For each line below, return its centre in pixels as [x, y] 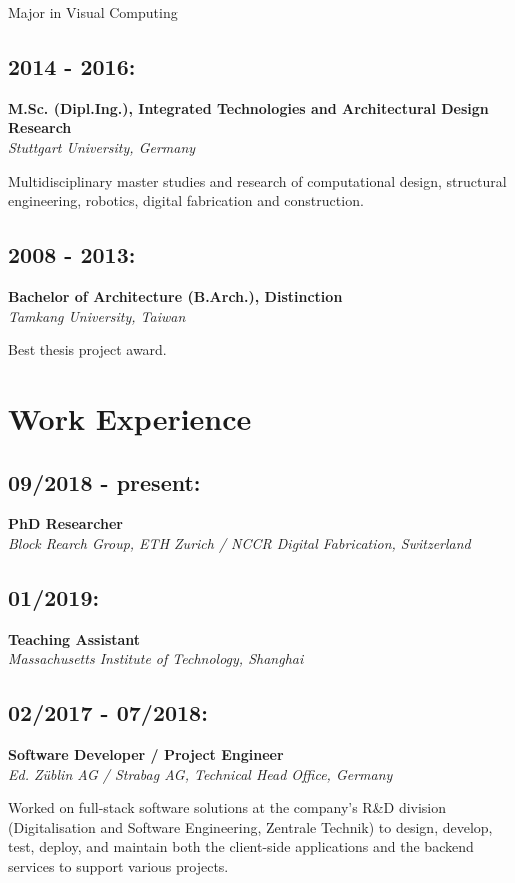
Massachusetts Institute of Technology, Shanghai [156, 658]
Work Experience [130, 417]
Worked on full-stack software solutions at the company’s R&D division [227, 807]
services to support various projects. [118, 866]
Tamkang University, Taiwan [97, 315]
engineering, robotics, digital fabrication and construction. [186, 200]
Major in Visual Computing [93, 12]
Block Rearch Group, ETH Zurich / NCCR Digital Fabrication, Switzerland [239, 542]
